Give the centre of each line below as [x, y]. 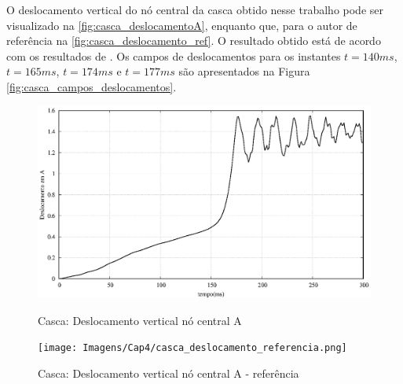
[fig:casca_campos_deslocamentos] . [92, 86]
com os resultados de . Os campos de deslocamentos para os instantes [174, 55]
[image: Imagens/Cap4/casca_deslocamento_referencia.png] [192, 348]
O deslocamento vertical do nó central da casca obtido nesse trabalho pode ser [195, 9]
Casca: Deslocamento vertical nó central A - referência [169, 373]
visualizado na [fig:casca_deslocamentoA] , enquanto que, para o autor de [182, 25]
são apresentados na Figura [244, 71]
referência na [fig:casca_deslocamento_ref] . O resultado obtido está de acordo [194, 41]
